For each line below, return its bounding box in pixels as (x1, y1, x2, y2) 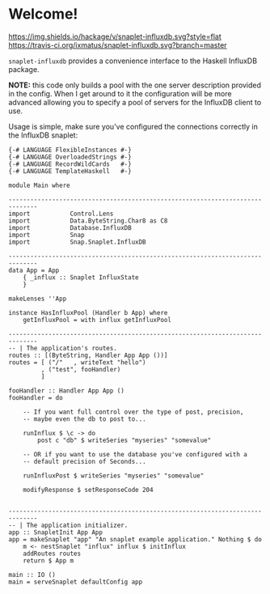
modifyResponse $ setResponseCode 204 (23, 486, 154, 494)
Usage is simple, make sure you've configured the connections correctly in (8, 121, 259, 131)
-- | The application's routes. (8, 344, 117, 352)
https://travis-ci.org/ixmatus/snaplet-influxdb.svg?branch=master (8, 40, 228, 49)
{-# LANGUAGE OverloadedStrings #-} (8, 153, 132, 161)
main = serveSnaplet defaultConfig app (8, 578, 143, 586)
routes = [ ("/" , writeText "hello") (8, 358, 147, 367)
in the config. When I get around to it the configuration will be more (8, 88, 232, 98)
